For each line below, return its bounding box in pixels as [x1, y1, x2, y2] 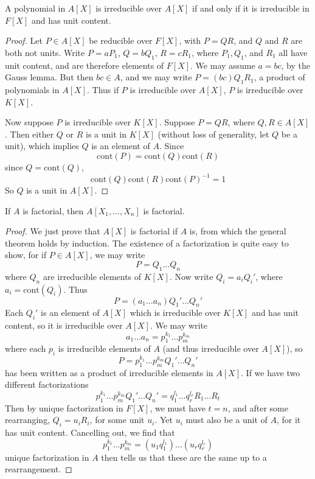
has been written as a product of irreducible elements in [5, 366, 213, 379]
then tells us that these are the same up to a [101, 450, 267, 463]
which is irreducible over [130, 306, 221, 319]
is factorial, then [22, 204, 84, 217]
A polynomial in [5, 2, 66, 14]
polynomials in [5, 83, 60, 96]
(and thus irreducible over [162, 342, 259, 355]
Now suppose [5, 116, 54, 128]
